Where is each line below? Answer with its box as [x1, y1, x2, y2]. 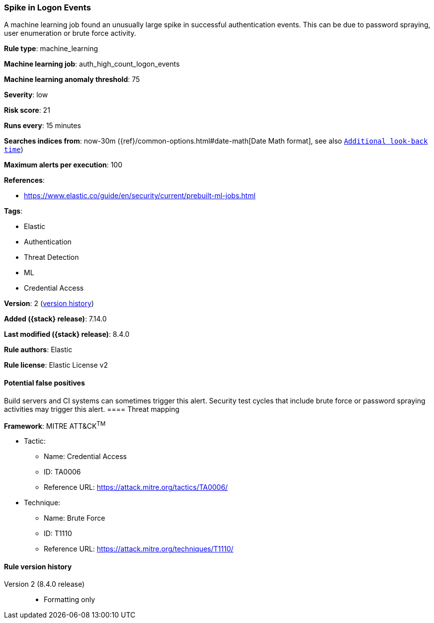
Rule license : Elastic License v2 [4, 361, 108, 370]
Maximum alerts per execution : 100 [4, 160, 123, 169]
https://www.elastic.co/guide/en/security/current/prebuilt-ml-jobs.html [24, 191, 256, 200]
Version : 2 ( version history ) [4, 299, 94, 308]
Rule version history [4, 562, 72, 571]
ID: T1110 [44, 529, 72, 538]
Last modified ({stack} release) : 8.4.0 [4, 330, 130, 339]
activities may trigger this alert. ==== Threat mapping [4, 404, 179, 413]
